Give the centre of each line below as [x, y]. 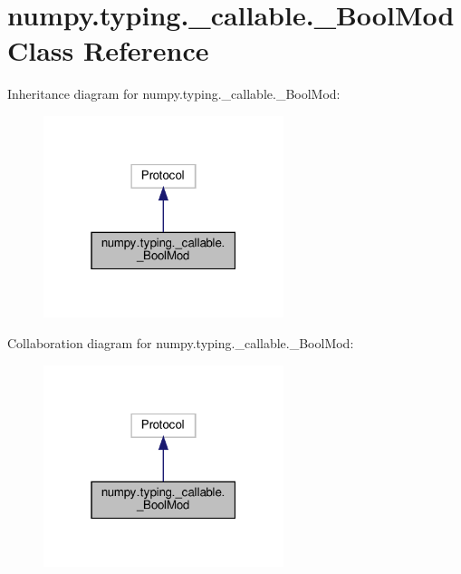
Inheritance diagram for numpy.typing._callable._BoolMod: [174, 94]
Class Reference [108, 50]
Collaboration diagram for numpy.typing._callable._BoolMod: [181, 342]
